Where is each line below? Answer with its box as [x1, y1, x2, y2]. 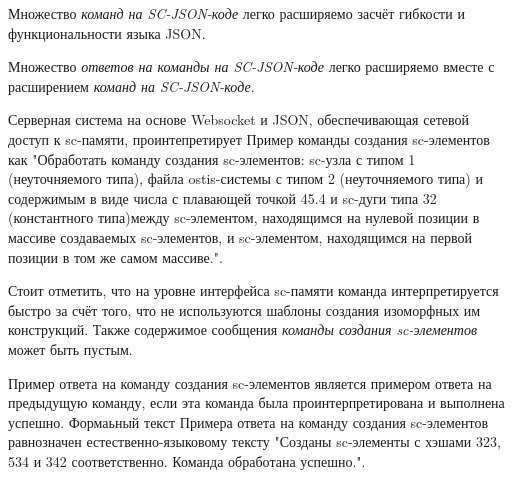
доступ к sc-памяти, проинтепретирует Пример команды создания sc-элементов [8, 128, 490, 149]
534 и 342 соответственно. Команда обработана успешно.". [8, 450, 366, 471]
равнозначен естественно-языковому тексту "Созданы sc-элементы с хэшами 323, [8, 431, 501, 452]
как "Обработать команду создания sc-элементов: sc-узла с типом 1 [8, 148, 416, 169]
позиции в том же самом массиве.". [8, 246, 223, 267]
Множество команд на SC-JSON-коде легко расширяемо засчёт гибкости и [8, 3, 465, 23]
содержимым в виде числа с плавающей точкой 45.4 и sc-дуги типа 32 [8, 187, 437, 208]
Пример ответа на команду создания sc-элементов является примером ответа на [8, 372, 492, 393]
